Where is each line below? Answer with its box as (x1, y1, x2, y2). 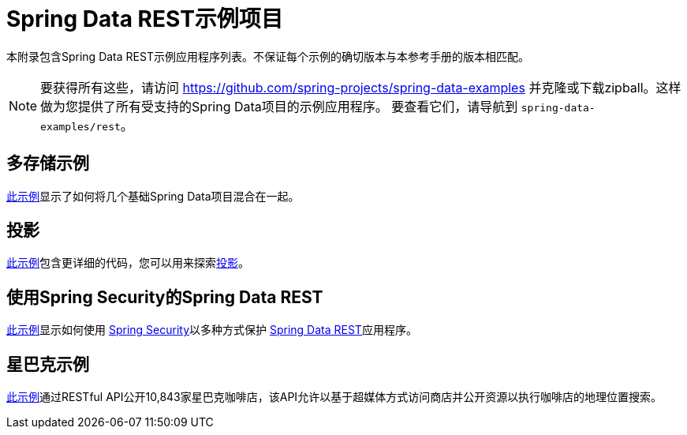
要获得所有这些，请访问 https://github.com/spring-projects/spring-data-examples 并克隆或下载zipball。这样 (40, 79, 681, 96)
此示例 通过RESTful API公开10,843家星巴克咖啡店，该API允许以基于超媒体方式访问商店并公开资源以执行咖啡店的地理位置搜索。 (6, 390, 663, 404)
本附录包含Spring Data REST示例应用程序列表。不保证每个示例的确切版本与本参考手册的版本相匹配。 (6, 49, 529, 63)
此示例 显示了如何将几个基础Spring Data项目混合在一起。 (6, 189, 300, 203)
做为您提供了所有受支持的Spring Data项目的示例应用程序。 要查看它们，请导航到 (40, 98, 518, 114)
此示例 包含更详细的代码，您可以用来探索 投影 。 (6, 256, 249, 270)
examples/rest (40, 120, 121, 133)
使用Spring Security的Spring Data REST (6, 287, 323, 307)
